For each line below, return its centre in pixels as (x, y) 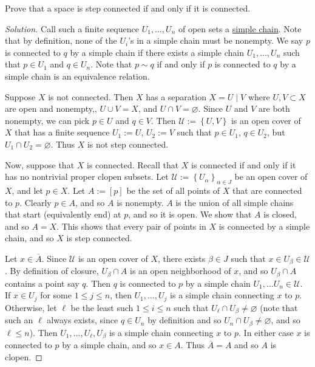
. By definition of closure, (52, 271)
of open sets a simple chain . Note (240, 28)
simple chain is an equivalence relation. (77, 76)
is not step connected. (128, 144)
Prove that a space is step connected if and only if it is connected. (128, 8)
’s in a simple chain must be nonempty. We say (216, 40)
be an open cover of (271, 177)
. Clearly (36, 202)
